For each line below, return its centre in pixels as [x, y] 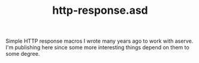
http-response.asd [100, 10]
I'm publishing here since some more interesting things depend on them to [97, 47]
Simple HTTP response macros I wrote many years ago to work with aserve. [99, 41]
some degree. [23, 54]
